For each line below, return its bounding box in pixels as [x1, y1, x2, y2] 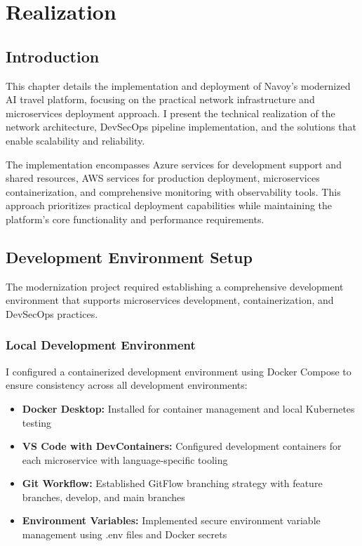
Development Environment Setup [6, 246, 253, 267]
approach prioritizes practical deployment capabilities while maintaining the [6, 198, 333, 213]
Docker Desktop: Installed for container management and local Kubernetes [22, 401, 355, 415]
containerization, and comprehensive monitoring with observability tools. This [6, 184, 341, 199]
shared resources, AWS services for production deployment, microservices [6, 171, 320, 185]
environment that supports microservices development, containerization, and [6, 293, 334, 307]
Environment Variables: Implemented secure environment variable [22, 513, 321, 528]
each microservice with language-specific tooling [22, 452, 228, 467]
